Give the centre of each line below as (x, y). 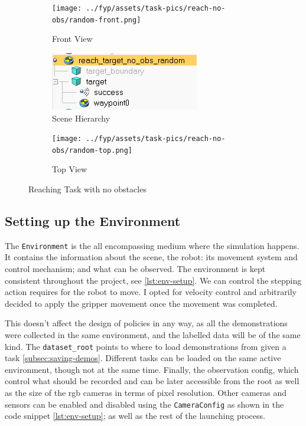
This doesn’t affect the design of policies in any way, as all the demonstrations (146, 323)
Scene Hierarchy (81, 118)
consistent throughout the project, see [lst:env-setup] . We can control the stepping (153, 280)
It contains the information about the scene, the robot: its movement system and (151, 257)
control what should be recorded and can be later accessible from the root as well (152, 381)
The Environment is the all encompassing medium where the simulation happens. (152, 245)
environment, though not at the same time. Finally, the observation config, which (152, 369)
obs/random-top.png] (92, 150)
